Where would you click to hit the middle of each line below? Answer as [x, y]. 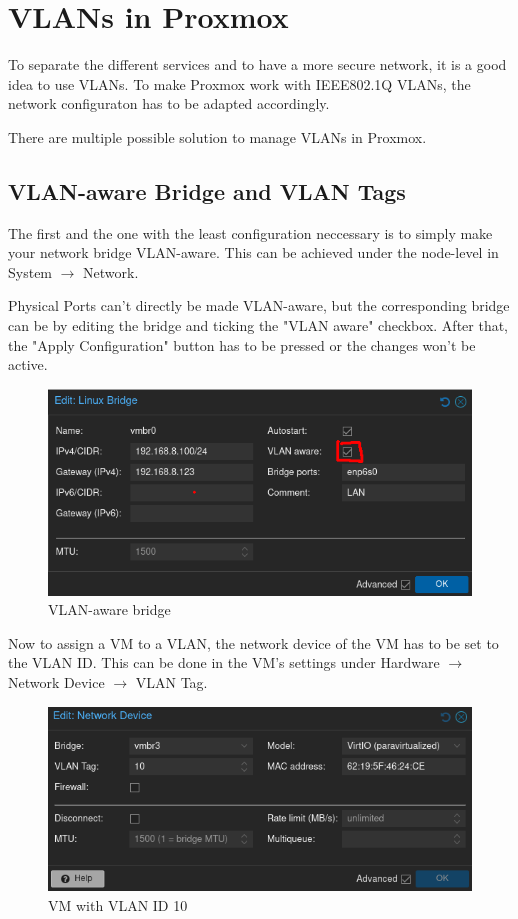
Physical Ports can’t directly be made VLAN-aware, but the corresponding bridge [259, 305]
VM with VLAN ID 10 [118, 904]
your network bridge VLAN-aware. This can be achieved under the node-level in [253, 252]
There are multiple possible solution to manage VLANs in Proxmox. [217, 136]
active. [28, 364]
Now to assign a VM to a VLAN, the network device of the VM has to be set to [253, 642]
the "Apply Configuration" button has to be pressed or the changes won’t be [242, 344]
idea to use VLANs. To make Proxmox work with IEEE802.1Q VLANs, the [239, 83]
